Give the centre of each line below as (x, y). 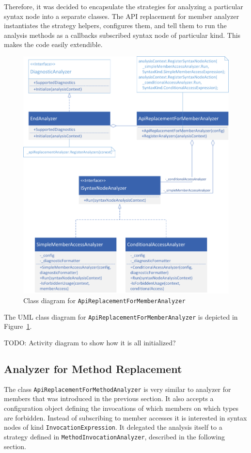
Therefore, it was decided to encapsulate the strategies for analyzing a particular (124, 6)
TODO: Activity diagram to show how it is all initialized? (90, 342)
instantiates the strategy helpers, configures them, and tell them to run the (115, 25)
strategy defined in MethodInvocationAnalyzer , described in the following (114, 436)
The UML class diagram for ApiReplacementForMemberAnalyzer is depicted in (121, 316)
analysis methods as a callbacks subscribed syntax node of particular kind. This (122, 35)
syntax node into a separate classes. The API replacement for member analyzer (122, 16)
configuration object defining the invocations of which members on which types (121, 408)
